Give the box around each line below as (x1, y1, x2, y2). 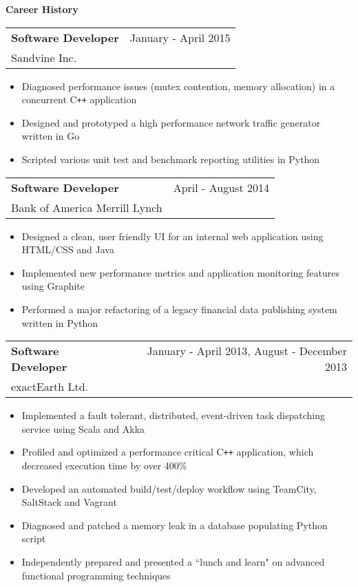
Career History (6, 2, 78, 16)
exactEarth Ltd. (11, 378, 89, 395)
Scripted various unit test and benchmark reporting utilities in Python (21, 152, 320, 167)
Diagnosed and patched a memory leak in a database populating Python (21, 517, 328, 532)
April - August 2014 (173, 179, 269, 195)
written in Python (21, 315, 98, 330)
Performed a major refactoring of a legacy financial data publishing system (21, 302, 337, 316)
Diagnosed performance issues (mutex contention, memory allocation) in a (21, 78, 335, 93)
